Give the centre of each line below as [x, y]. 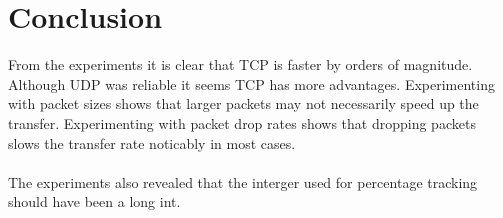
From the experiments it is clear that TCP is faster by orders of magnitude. [240, 64]
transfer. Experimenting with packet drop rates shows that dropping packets [242, 122]
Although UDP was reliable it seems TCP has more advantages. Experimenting [251, 83]
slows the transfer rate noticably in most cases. [152, 142]
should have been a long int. [94, 201]
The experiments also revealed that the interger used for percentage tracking [243, 181]
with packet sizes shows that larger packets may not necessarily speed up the [243, 103]
